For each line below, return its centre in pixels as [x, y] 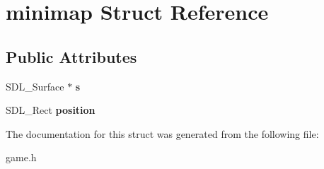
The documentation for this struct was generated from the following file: [162, 133]
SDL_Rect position [51, 110]
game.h [21, 157]
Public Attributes [71, 56]
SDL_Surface [35, 86]
